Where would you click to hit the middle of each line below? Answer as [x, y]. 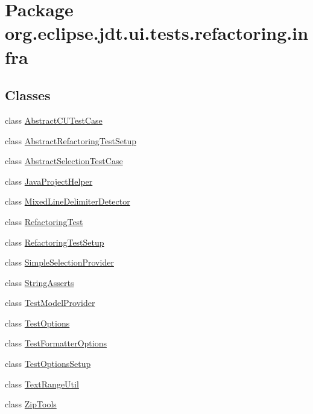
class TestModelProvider [50, 303]
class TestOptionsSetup [48, 364]
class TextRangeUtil [42, 384]
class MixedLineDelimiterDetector [68, 201]
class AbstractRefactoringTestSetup [71, 140]
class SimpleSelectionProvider [59, 262]
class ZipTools [31, 404]
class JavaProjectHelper [49, 181]
